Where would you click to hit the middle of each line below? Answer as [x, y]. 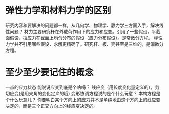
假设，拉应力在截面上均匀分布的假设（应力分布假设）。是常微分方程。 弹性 [86, 38]
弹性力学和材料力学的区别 [58, 10]
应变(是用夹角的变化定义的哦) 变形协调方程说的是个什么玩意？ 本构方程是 [85, 93]
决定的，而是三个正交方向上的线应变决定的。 [52, 106]
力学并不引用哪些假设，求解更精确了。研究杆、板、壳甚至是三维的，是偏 [80, 44]
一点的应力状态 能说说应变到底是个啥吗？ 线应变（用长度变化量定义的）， [80, 87]
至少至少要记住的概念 [50, 73]
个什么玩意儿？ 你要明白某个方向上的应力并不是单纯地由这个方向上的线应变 [83, 100]
